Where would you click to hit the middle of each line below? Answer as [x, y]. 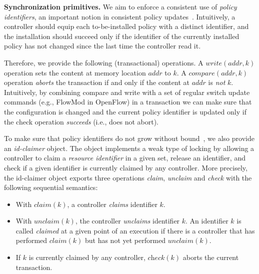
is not [217, 82]
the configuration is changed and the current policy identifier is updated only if [125, 111]
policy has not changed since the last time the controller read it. [102, 46]
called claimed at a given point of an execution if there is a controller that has [135, 230]
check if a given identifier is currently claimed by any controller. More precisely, [126, 167]
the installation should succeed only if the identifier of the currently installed [122, 36]
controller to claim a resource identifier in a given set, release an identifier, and [125, 158]
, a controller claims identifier [112, 204]
